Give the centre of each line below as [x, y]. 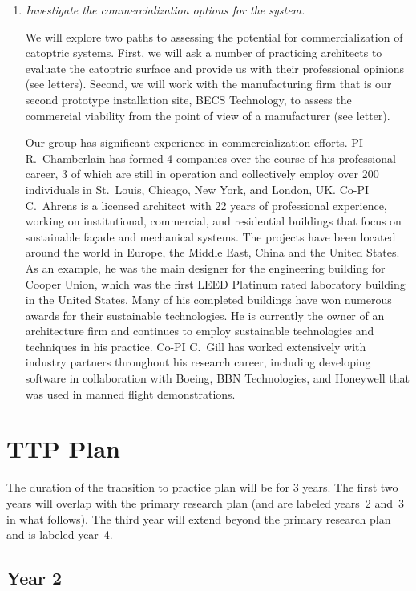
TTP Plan [64, 449]
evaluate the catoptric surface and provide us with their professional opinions [215, 68]
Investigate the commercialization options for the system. [165, 10]
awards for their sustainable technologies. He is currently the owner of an [205, 315]
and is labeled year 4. [60, 534]
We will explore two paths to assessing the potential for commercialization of [214, 36]
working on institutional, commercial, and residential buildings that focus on [213, 221]
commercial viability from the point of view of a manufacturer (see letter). [208, 115]
